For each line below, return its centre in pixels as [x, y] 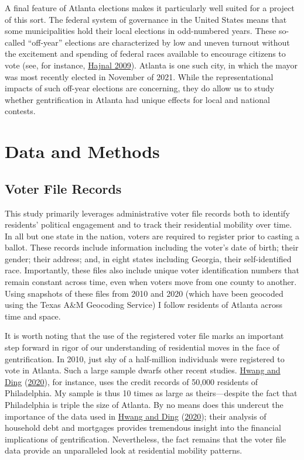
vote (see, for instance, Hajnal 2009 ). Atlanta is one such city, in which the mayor [151, 65]
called [15, 42]
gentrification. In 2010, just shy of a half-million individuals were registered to [145, 358]
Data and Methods [82, 151]
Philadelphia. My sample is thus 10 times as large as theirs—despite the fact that [151, 393]
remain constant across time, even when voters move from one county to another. [151, 282]
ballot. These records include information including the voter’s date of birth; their [152, 247]
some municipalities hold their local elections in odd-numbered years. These [141, 31]
